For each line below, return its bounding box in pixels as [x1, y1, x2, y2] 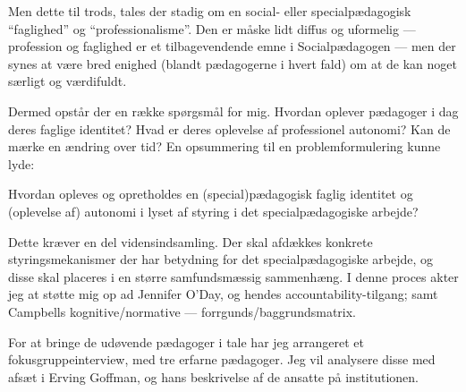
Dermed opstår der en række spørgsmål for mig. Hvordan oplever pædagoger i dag [8, 101, 459, 120]
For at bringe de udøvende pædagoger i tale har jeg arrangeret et [8, 332, 364, 351]
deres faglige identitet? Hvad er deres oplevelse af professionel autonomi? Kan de [8, 119, 451, 138]
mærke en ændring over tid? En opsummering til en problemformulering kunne [8, 137, 441, 156]
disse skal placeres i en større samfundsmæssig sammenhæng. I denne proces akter [8, 267, 459, 285]
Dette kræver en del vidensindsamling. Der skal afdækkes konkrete [8, 232, 373, 251]
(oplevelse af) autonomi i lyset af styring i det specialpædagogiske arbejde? [8, 201, 419, 220]
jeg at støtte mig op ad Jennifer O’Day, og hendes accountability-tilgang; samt [8, 285, 438, 303]
